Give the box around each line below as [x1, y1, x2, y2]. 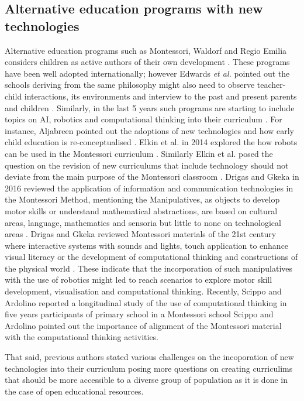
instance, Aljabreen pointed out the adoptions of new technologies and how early [5, 124, 294, 136]
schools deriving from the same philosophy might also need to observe [5, 78, 255, 91]
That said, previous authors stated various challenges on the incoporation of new [5, 351, 294, 363]
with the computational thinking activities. [5, 331, 159, 343]
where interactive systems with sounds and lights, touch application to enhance [5, 239, 289, 251]
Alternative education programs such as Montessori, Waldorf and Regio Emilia [5, 44, 287, 56]
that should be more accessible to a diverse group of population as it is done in [5, 373, 288, 386]
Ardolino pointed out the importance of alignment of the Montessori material [5, 319, 282, 331]
